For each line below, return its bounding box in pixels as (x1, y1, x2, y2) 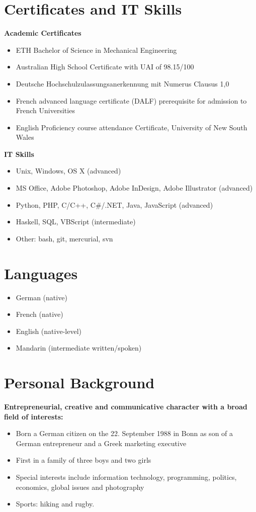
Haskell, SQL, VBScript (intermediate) (16, 216, 136, 227)
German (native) (16, 292, 67, 302)
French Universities (16, 105, 75, 116)
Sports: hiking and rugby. (16, 498, 95, 509)
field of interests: (4, 411, 63, 421)
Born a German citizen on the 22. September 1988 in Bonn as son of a (16, 428, 233, 439)
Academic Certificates (4, 28, 81, 38)
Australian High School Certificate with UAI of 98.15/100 (16, 61, 194, 72)
